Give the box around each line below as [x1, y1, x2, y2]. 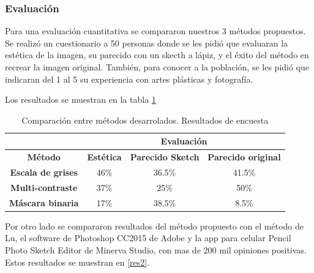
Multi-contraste [10, 181, 78, 193]
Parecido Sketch [130, 151, 200, 163]
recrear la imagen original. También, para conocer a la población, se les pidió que [5, 61, 309, 73]
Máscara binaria [9, 196, 79, 209]
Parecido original [207, 151, 281, 163]
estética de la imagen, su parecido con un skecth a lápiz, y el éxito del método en [5, 48, 309, 61]
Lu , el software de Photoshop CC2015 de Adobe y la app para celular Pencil [5, 231, 291, 244]
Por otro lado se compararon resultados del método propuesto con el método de [5, 219, 304, 232]
